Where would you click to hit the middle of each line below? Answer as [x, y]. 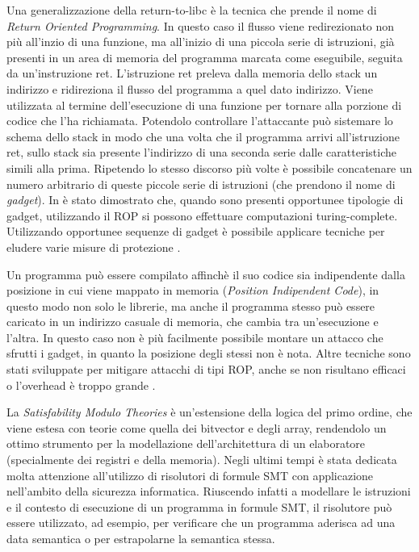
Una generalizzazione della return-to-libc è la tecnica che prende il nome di [192, 10]
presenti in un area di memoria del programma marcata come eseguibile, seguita [205, 57]
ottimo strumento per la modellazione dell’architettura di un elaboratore [186, 443]
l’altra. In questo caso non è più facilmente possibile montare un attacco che [195, 337]
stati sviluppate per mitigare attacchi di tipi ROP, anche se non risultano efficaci [206, 369]
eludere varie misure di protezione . [94, 247]
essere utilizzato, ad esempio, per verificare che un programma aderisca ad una [201, 523]
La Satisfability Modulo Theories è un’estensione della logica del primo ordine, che [209, 412]
